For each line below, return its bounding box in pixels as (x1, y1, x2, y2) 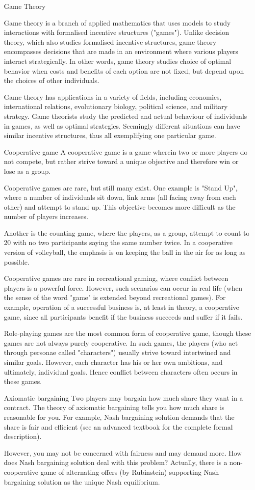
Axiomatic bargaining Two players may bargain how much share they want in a (4, 392, 243, 403)
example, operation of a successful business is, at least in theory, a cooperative (4, 302, 239, 312)
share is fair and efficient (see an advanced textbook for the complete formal (4, 421, 233, 432)
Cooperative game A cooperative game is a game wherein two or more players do (4, 146, 248, 157)
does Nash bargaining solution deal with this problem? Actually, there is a (4, 457, 228, 467)
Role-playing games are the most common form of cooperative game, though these (4, 328, 251, 338)
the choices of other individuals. (4, 75, 100, 85)
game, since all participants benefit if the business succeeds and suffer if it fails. (4, 311, 243, 322)
